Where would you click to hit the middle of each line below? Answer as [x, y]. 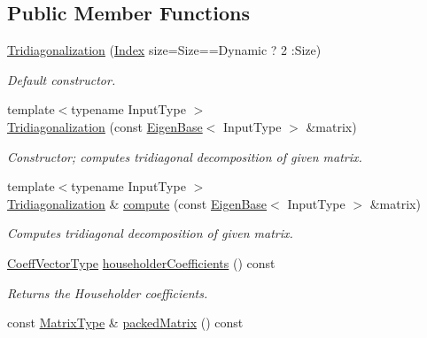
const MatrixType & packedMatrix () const [125, 323]
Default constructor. [62, 79]
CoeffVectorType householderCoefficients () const [141, 262]
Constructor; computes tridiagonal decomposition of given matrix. [185, 156]
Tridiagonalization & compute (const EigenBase [137, 203]
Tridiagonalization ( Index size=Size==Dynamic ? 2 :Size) [164, 50]
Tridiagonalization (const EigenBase [105, 126]
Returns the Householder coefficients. [108, 292]
